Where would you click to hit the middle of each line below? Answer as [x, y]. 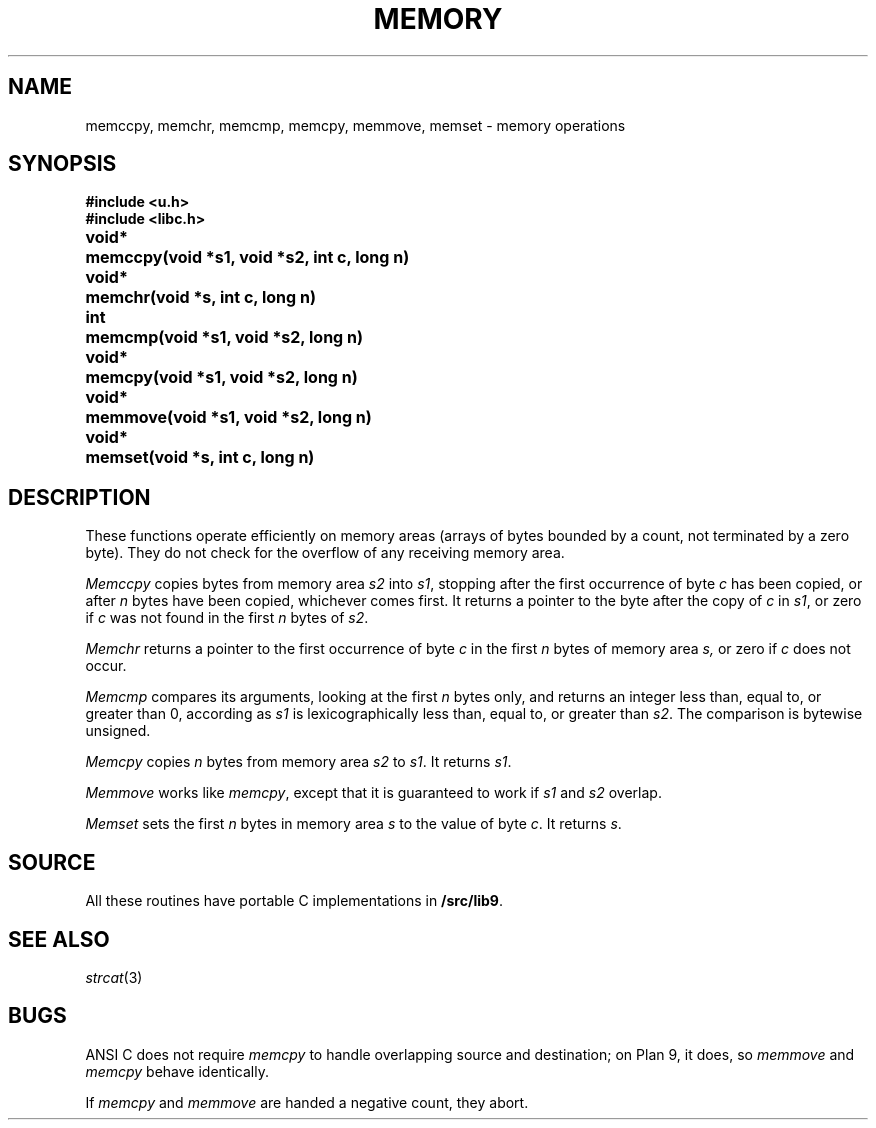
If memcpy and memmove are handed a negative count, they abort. [307, 1102]
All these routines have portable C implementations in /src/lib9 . [294, 901]
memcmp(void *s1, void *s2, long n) [224, 337]
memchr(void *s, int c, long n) [200, 297]
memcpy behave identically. [177, 1071]
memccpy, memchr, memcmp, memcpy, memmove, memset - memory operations [355, 125]
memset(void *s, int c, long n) [200, 457]
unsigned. [118, 731]
